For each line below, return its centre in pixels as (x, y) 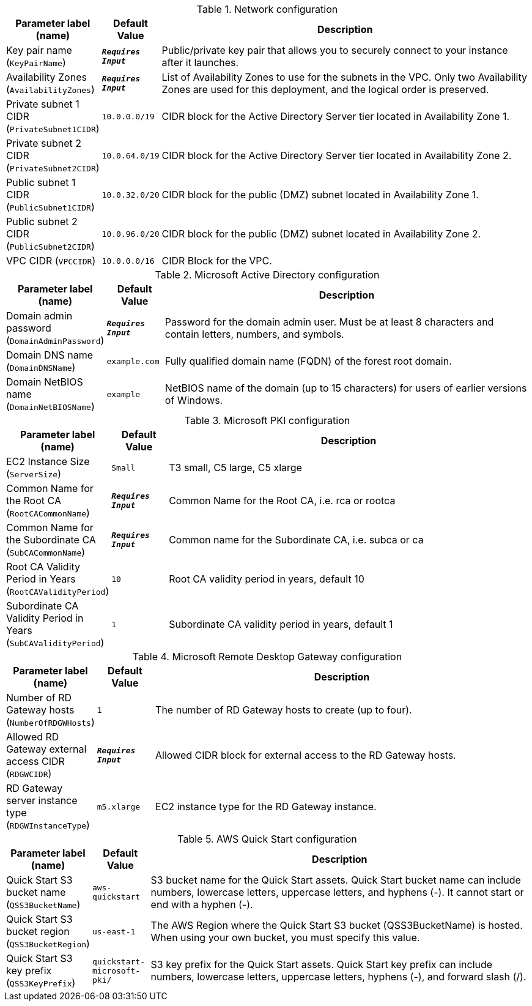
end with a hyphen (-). (202, 904)
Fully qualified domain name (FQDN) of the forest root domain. (308, 361)
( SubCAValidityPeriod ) (55, 643)
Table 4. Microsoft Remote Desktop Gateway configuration (267, 657)
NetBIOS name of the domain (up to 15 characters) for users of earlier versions (346, 388)
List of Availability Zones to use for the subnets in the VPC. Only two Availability (344, 77)
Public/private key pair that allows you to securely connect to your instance (335, 50)
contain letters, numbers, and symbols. (254, 334)
